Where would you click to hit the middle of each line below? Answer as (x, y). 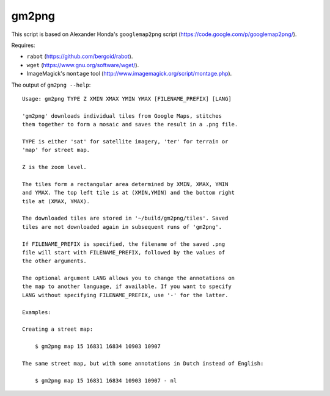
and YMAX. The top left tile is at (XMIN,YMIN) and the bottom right (129, 193)
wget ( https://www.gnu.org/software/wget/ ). (83, 65)
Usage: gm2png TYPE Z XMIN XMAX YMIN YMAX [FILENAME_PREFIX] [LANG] (127, 99)
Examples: (37, 312)
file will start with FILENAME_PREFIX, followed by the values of (124, 252)
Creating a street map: (58, 329)
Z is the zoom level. (54, 167)
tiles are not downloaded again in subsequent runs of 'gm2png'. (122, 227)
